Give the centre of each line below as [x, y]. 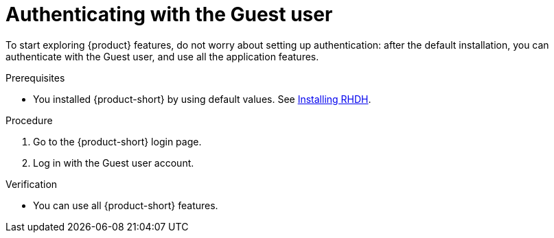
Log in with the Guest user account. [114, 163]
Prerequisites [35, 78]
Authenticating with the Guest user [169, 14]
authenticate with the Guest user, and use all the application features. [162, 56]
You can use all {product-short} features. [126, 205]
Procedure [29, 120]
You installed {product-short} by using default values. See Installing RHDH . [202, 99]
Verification [32, 184]
